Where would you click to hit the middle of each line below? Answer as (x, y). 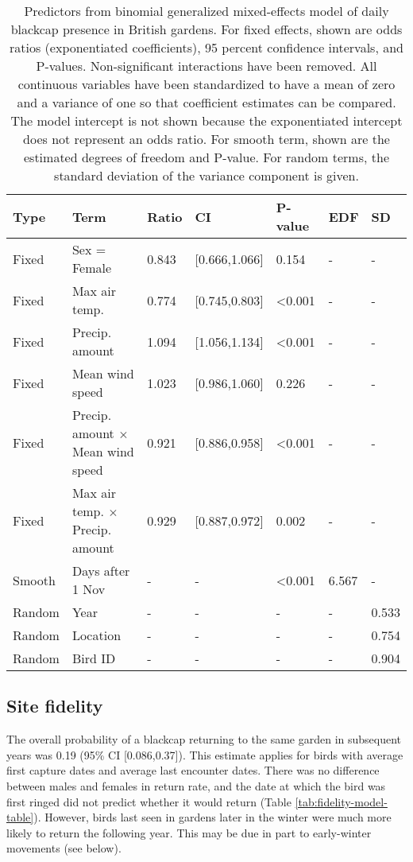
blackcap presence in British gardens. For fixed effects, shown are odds (206, 29)
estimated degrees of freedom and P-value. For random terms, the (206, 157)
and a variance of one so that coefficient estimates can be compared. (206, 102)
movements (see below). (64, 848)
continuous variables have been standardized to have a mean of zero (206, 84)
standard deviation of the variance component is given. (206, 175)
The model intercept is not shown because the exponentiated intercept (206, 120)
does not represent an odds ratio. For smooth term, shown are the (206, 139)
